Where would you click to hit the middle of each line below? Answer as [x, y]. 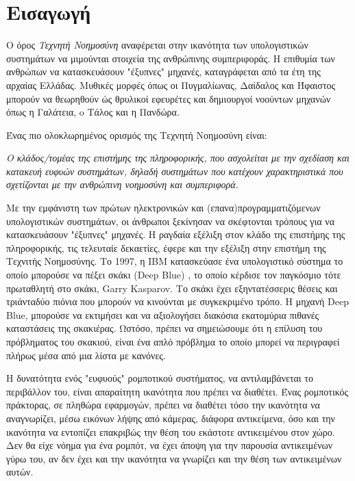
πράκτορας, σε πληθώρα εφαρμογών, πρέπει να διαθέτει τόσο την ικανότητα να [163, 405]
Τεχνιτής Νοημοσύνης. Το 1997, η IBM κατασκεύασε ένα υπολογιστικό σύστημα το [175, 261]
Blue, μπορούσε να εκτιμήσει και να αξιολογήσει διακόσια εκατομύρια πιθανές [163, 314]
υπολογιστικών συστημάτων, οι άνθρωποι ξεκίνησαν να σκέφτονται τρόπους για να [170, 221]
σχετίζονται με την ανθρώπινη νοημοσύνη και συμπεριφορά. [122, 184]
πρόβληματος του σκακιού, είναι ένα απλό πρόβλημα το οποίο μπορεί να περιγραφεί [173, 341]
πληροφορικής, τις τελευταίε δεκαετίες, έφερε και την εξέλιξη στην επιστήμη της [166, 247]
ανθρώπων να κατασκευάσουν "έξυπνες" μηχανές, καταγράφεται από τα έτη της [163, 71]
